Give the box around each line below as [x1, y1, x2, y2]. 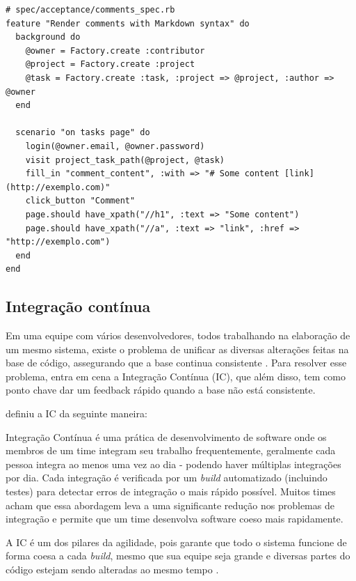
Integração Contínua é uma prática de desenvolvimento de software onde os [6, 429, 327, 444]
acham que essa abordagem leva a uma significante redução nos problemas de [6, 497, 334, 512]
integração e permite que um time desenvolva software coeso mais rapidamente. [6, 511, 343, 526]
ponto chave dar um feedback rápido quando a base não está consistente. [6, 382, 316, 397]
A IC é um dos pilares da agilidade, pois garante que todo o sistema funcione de [6, 534, 347, 549]
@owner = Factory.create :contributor [25, 45, 205, 56]
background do [15, 32, 81, 42]
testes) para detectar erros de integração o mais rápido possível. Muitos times [6, 484, 336, 499]
